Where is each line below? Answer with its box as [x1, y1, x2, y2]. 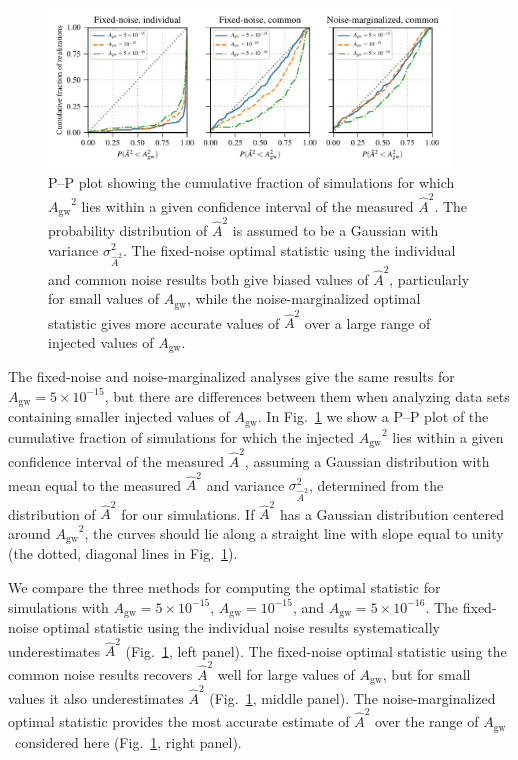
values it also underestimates [8, 687, 184, 708]
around [8, 522, 51, 543]
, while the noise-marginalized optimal [186, 288, 421, 309]
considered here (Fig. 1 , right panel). [14, 731, 242, 752]
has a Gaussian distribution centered [279, 503, 505, 524]
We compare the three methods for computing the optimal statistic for [8, 576, 441, 597]
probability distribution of [48, 219, 208, 240]
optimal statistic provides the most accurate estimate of [8, 711, 350, 732]
